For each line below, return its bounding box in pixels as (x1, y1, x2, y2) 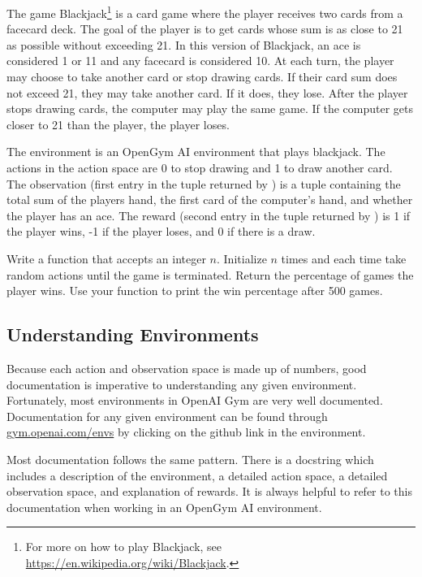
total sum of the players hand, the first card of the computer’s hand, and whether (6, 191, 413, 208)
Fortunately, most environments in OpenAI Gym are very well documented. (6, 392, 383, 409)
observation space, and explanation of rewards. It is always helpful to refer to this (6, 483, 412, 500)
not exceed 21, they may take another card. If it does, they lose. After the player (6, 84, 408, 101)
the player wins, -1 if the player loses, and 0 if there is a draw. (6, 223, 316, 240)
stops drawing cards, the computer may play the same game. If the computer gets (6, 100, 413, 117)
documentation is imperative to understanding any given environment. (6, 375, 357, 393)
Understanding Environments (6, 322, 259, 347)
